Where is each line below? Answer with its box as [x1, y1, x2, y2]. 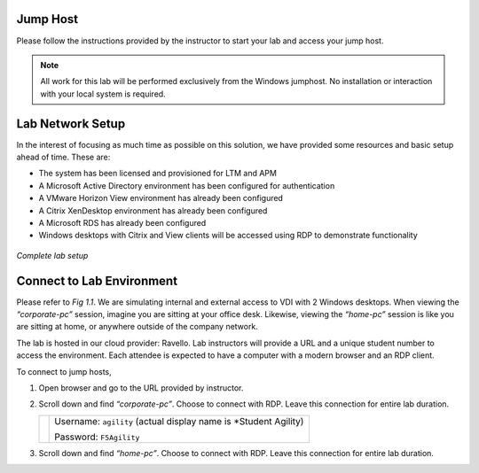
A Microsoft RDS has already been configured [38, 217, 207, 228]
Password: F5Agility [54, 430, 140, 443]
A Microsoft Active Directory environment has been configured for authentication [38, 180, 335, 190]
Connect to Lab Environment [16, 273, 177, 288]
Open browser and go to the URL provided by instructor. [38, 382, 244, 393]
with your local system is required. [40, 89, 166, 99]
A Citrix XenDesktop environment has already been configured [38, 205, 268, 216]
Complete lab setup [16, 250, 89, 260]
